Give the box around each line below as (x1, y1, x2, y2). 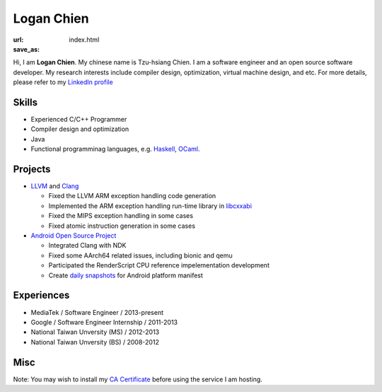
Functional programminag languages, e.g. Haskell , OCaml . (30, 145, 201, 154)
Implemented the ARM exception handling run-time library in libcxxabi (48, 202, 253, 210)
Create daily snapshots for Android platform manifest (48, 271, 203, 279)
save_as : (13, 45, 40, 53)
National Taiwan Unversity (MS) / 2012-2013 (30, 328, 160, 336)
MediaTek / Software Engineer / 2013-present (30, 308, 164, 316)
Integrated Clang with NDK (48, 241, 127, 250)
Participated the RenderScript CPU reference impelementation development (48, 261, 270, 270)
